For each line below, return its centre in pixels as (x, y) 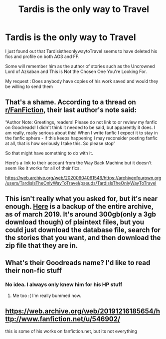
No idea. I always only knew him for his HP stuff (64, 284)
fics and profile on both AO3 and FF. (42, 56)
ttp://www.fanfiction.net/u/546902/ (63, 319)
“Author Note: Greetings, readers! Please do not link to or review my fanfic (81, 122)
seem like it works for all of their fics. (43, 168)
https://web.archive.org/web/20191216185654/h (83, 311)
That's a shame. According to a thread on (71, 102)
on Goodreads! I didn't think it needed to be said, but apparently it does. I (80, 127)
